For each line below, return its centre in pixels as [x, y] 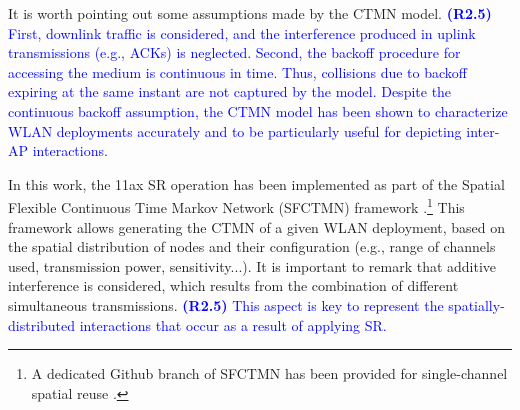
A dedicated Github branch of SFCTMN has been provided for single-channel [269, 373]
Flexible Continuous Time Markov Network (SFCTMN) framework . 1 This [236, 205]
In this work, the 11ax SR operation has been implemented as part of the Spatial [256, 183]
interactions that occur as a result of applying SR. [233, 324]
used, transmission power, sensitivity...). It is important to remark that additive [252, 265]
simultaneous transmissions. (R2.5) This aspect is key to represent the [226, 304]
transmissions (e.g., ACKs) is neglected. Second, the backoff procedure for [234, 52]
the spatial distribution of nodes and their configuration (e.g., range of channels [252, 246]
